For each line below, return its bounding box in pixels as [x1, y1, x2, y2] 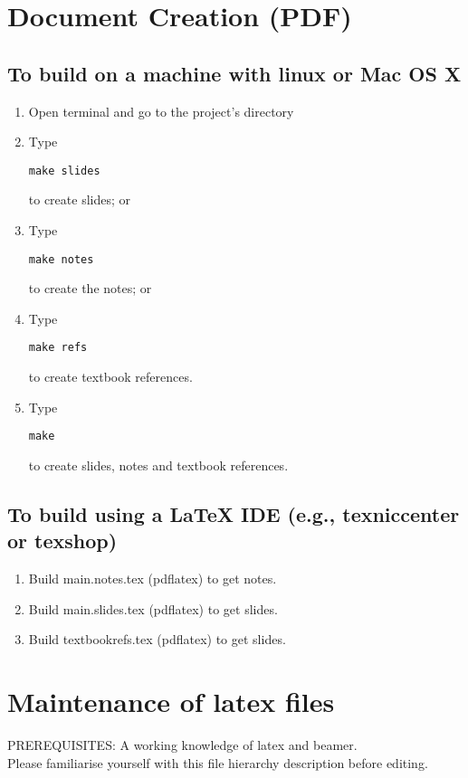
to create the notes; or [28, 279, 152, 298]
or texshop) [7, 527, 118, 555]
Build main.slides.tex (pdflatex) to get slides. [28, 599, 278, 618]
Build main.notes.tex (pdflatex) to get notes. [28, 569, 277, 588]
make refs [28, 341, 88, 355]
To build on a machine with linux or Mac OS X [7, 59, 462, 87]
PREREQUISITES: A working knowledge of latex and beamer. [7, 735, 358, 754]
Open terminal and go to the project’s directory [28, 101, 294, 120]
